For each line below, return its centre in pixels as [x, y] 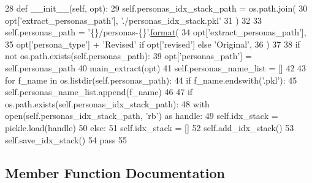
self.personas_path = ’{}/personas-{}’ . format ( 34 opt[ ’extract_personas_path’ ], [156, 32]
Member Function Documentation [115, 172]
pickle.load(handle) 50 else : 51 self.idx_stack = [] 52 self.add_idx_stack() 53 [150, 127]
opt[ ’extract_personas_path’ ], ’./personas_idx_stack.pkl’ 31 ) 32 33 [134, 20]
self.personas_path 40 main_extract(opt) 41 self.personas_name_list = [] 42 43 [156, 67]
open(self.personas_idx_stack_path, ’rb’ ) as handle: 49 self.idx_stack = [142, 116]
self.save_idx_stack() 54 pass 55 [66, 139]
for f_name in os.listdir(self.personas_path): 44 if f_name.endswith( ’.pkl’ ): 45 [151, 80]
